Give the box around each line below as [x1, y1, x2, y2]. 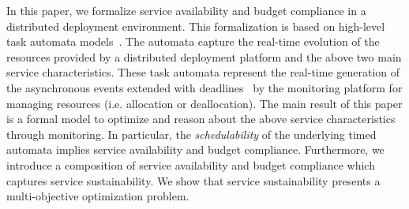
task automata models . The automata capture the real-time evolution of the [6, 33, 380, 50]
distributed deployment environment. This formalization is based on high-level [6, 17, 385, 34]
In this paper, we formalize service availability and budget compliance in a [6, 2, 366, 18]
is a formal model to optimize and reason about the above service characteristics [6, 110, 396, 127]
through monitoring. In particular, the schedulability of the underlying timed [6, 125, 377, 142]
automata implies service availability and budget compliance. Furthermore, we [6, 141, 385, 158]
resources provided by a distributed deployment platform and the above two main [6, 48, 402, 65]
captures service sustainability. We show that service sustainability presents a [6, 172, 381, 188]
